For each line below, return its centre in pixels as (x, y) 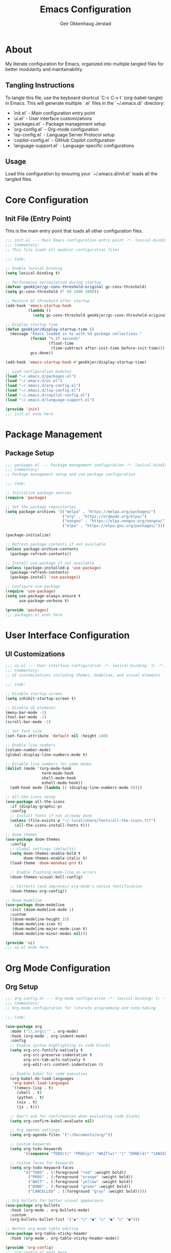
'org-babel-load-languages (41, 1083)
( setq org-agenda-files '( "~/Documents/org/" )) (61, 1135)
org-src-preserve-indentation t (58, 1055)
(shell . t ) (29, 1093)
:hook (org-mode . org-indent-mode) (49, 1036)
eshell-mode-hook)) (62, 783)
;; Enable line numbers (31, 745)
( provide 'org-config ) (29, 1247)
